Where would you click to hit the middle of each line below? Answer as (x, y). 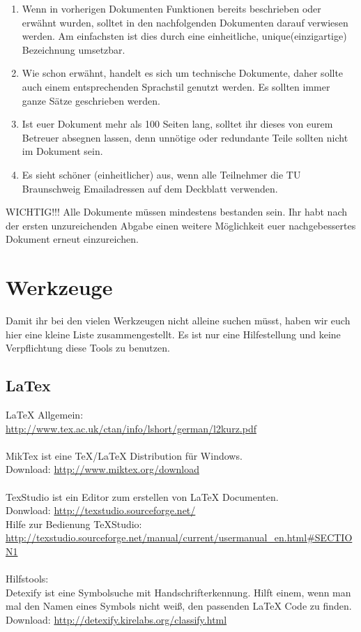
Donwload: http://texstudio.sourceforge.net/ (101, 510)
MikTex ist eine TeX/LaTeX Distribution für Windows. (124, 455)
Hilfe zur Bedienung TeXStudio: (74, 524)
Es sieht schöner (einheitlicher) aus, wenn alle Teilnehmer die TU (161, 174)
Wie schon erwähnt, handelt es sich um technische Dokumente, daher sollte (183, 73)
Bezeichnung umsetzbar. (74, 49)
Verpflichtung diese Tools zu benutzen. (88, 348)
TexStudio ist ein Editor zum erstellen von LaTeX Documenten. (142, 496)
